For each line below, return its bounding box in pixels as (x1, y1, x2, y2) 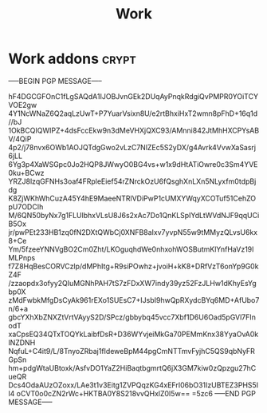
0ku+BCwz (8, 168, 45, 177)
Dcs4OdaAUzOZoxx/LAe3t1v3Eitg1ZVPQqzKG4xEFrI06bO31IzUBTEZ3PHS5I (8, 380, 259, 390)
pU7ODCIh (8, 201, 44, 212)
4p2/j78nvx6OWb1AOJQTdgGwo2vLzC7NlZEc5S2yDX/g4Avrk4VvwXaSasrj (8, 142, 257, 152)
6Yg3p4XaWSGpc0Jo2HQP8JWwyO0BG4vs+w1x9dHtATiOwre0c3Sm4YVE (8, 159, 258, 169)
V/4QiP (8, 133, 32, 144)
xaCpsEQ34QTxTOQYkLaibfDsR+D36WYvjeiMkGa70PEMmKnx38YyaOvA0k (8, 329, 259, 339)
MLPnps (8, 252, 36, 262)
